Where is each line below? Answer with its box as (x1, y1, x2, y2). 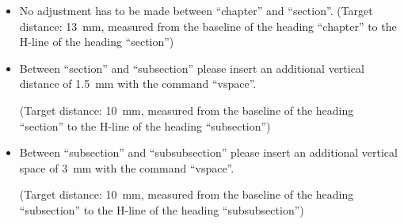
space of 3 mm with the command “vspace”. (19, 159, 234, 176)
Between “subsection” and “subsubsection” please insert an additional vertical (19, 144, 398, 161)
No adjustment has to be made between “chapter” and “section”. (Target (19, 2, 373, 18)
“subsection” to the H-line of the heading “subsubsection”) (19, 201, 304, 218)
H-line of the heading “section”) (19, 33, 174, 50)
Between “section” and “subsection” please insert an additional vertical (19, 59, 364, 76)
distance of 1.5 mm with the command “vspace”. (19, 75, 257, 92)
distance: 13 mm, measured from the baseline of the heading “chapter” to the (19, 17, 397, 34)
